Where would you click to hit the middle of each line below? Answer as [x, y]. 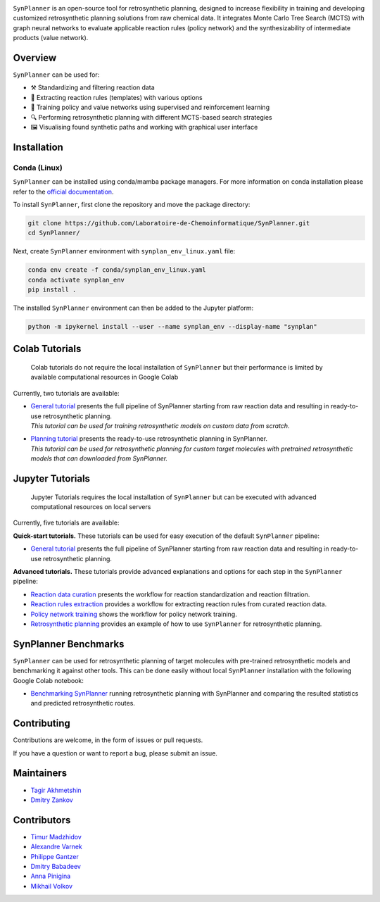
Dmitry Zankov [52, 800]
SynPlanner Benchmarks [69, 644]
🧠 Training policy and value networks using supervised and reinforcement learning [150, 107]
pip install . [52, 290]
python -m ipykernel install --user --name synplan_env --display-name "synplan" [173, 327]
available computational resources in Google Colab [104, 377]
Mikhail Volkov [52, 886]
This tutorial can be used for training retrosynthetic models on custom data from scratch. [160, 426]
